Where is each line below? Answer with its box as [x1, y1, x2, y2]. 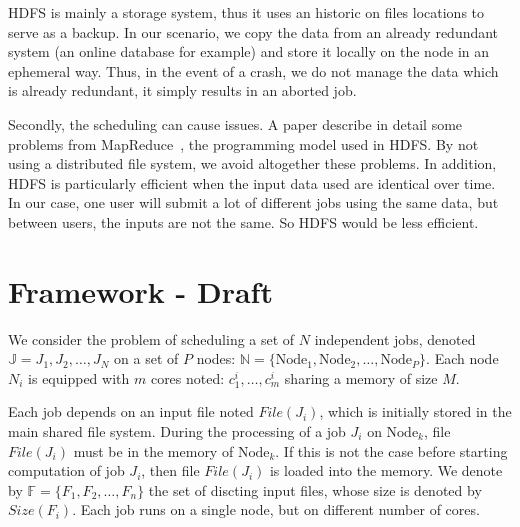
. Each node [426, 348, 499, 369]
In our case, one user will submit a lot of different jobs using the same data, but [8, 192, 499, 213]
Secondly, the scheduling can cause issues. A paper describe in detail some [8, 113, 463, 134]
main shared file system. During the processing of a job [8, 421, 346, 442]
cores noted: [150, 367, 225, 388]
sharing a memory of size [284, 367, 438, 388]
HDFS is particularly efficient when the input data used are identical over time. [8, 172, 496, 193]
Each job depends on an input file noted [8, 401, 254, 422]
